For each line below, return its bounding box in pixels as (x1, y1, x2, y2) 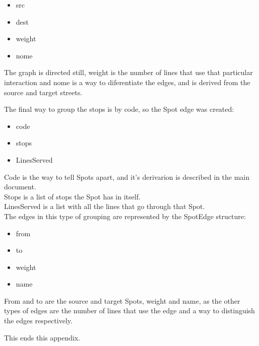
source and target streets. (4, 87, 83, 97)
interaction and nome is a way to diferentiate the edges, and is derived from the (4, 77, 250, 87)
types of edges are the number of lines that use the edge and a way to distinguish (4, 305, 255, 316)
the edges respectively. (4, 315, 73, 326)
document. (4, 181, 36, 192)
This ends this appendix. (4, 332, 81, 342)
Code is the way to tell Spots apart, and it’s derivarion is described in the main (4, 171, 250, 182)
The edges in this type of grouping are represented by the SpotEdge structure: (4, 211, 246, 221)
